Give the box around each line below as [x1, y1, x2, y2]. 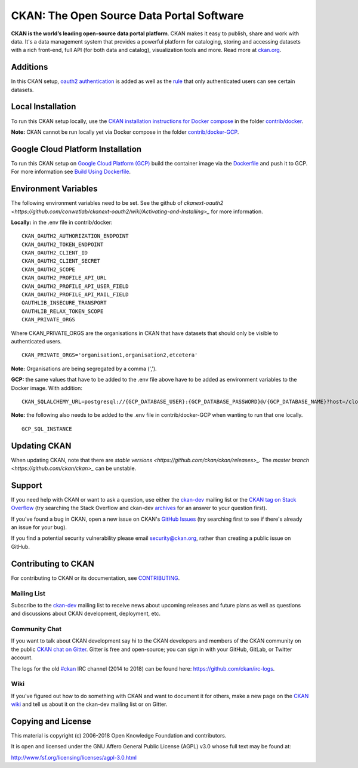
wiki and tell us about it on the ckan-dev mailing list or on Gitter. [11, 701, 168, 708]
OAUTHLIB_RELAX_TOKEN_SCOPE [21, 308, 104, 315]
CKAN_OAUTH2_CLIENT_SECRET [21, 257, 101, 265]
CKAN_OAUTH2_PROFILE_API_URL [21, 275, 107, 281]
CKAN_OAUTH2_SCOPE [21, 266, 76, 273]
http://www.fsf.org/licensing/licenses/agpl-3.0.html [11, 754, 137, 761]
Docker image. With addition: [11, 384, 83, 391]
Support [11, 480, 42, 490]
